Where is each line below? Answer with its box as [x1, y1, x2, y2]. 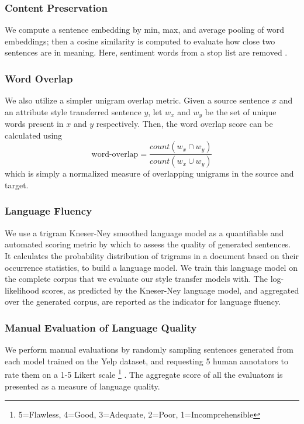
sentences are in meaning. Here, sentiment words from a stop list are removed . [5, 46, 288, 58]
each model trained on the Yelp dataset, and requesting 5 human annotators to [5, 354, 288, 367]
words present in [5, 118, 64, 130]
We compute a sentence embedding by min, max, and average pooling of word [5, 23, 285, 36]
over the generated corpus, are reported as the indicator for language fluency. [5, 295, 281, 308]
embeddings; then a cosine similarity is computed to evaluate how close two [5, 35, 275, 47]
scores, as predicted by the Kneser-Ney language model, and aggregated [42, 284, 299, 296]
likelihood [5, 284, 40, 296]
